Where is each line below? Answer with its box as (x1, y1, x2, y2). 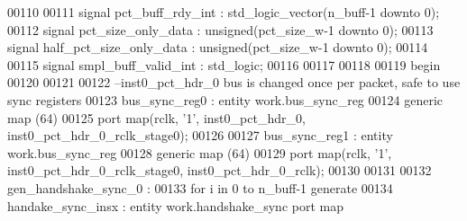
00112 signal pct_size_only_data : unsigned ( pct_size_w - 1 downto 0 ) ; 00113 (7, 20, 434, 39)
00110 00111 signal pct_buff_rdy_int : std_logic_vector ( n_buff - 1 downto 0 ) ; (7, 3, 440, 21)
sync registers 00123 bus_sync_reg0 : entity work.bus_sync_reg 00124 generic (7, 90, 443, 109)
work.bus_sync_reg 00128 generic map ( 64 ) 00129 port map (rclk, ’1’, (7, 143, 392, 162)
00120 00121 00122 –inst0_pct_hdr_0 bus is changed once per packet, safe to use (7, 73, 461, 92)
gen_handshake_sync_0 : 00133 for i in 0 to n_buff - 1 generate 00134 (7, 178, 393, 197)
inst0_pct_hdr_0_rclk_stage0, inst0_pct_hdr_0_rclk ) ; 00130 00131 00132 (7, 161, 432, 180)
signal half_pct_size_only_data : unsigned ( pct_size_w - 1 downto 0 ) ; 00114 (7, 38, 428, 57)
